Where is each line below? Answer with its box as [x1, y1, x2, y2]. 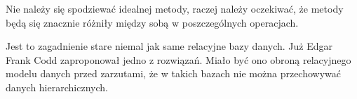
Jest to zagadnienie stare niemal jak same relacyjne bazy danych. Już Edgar [6, 39, 333, 53]
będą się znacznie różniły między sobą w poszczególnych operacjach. [6, 15, 299, 29]
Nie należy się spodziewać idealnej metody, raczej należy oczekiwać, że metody [6, 1, 344, 15]
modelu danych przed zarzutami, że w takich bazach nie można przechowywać [6, 66, 342, 81]
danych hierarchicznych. [6, 79, 108, 94]
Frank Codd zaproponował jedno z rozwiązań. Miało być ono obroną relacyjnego [6, 52, 351, 67]
